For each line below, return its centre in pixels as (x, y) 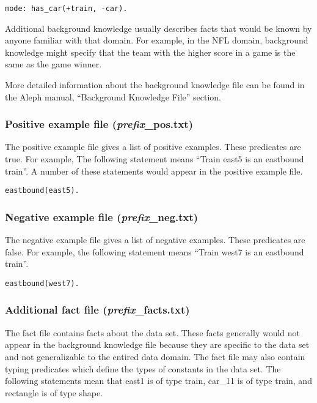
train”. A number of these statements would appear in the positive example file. (154, 171)
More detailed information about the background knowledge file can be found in (155, 85)
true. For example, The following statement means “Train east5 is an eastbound (155, 159)
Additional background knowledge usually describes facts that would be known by (158, 28)
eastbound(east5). (42, 191)
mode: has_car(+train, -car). (66, 9)
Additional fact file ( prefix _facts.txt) (97, 310)
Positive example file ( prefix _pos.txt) (99, 124)
